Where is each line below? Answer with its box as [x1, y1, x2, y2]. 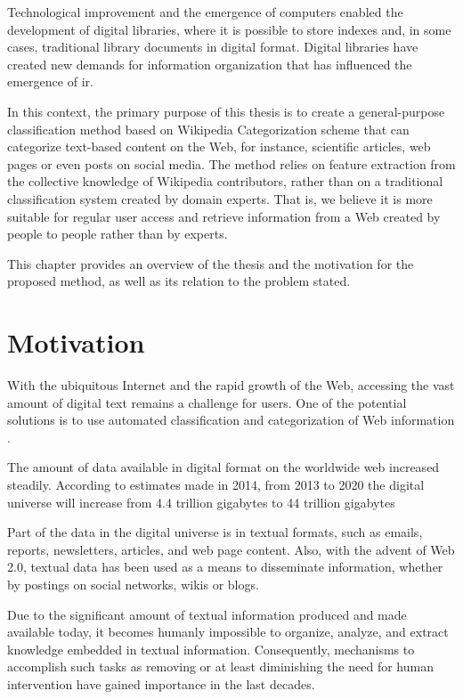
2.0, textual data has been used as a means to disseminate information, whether [7, 557, 443, 576]
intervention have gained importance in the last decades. [7, 674, 315, 693]
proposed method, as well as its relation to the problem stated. [7, 272, 351, 290]
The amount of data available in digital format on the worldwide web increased [7, 458, 440, 476]
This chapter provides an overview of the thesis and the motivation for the [7, 254, 414, 272]
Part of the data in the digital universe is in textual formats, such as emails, [7, 523, 423, 541]
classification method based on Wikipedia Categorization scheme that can [7, 119, 410, 138]
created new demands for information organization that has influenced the [7, 54, 412, 73]
